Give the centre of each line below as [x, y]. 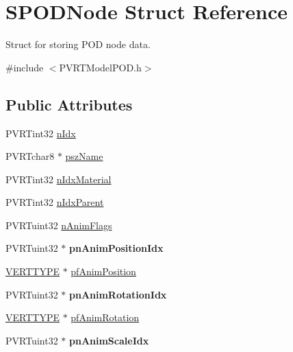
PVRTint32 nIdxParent [55, 202]
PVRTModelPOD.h [100, 67]
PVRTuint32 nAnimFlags [59, 225]
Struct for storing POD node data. [78, 44]
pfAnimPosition [103, 271]
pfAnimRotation [105, 317]
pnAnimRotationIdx [118, 294]
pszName [84, 156]
